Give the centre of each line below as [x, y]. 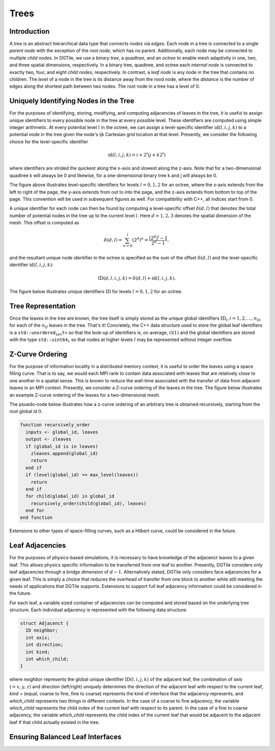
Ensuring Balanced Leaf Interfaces [65, 737]
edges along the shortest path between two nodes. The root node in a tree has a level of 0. [105, 86]
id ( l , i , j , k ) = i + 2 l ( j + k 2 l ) [136, 154]
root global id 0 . [26, 411]
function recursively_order [55, 425]
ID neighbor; [42, 630]
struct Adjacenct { [44, 624]
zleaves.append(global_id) [65, 453]
